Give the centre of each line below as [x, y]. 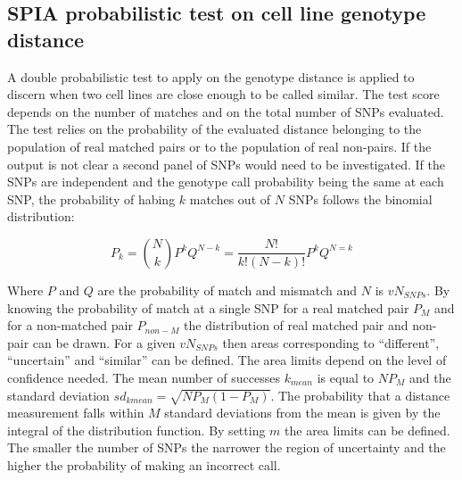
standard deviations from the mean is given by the [302, 413]
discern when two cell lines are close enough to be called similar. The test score [223, 94]
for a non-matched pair [70, 325]
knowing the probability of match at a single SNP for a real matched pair [208, 307]
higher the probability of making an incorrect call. [144, 465]
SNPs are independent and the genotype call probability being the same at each [226, 182]
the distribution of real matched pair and [296, 325]
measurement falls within [76, 413]
